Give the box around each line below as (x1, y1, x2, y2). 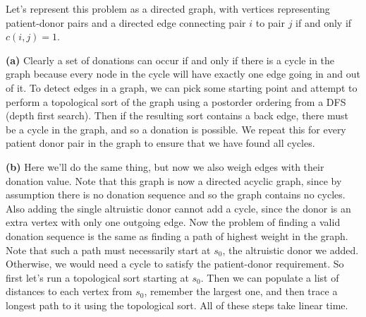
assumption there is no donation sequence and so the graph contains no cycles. (6, 187, 346, 202)
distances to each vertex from (6, 284, 133, 299)
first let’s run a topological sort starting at (6, 270, 189, 285)
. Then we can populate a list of (200, 270, 339, 285)
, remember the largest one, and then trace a (144, 284, 338, 299)
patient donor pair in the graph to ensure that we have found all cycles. (6, 136, 315, 150)
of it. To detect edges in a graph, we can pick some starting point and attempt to (6, 80, 358, 95)
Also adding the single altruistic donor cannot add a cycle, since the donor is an (6, 201, 351, 215)
